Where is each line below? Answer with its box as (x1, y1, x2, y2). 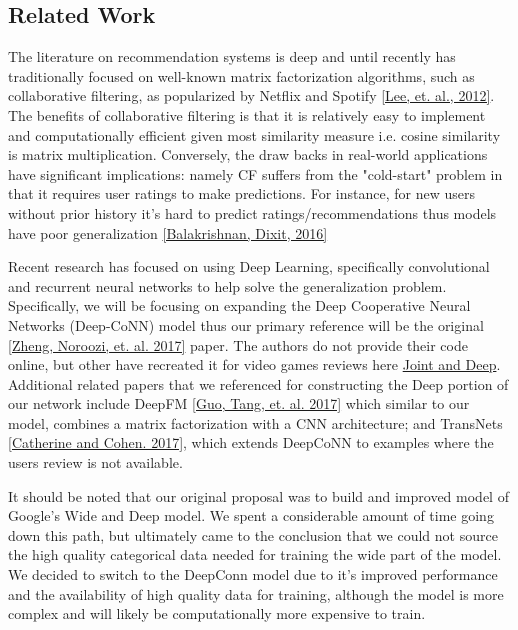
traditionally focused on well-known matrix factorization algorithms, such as (8, 65, 475, 86)
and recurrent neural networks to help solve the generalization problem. (8, 275, 447, 296)
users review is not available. (8, 452, 183, 473)
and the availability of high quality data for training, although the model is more (8, 583, 504, 604)
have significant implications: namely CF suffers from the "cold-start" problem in (8, 163, 503, 184)
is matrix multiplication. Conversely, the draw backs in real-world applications (8, 144, 488, 165)
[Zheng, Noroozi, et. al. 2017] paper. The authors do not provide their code (8, 334, 468, 355)
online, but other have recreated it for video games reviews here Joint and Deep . (8, 354, 501, 375)
